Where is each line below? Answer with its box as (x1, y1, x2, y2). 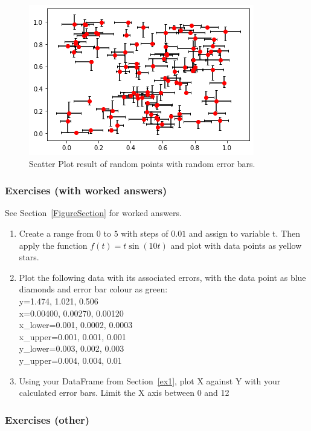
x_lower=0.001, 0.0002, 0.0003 (19, 318, 133, 331)
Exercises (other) (5, 412, 90, 427)
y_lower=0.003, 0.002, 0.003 (19, 342, 124, 355)
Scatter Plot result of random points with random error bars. (29, 157, 255, 169)
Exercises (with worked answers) (5, 183, 167, 198)
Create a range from (19, 227, 94, 239)
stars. (19, 251, 39, 263)
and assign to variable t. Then (188, 227, 300, 239)
